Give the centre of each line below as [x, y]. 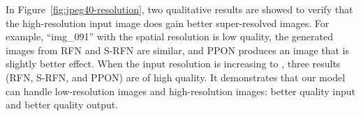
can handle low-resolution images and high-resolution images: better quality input [180, 91]
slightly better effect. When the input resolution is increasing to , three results [173, 64]
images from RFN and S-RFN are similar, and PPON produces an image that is [178, 50]
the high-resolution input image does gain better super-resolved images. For [168, 23]
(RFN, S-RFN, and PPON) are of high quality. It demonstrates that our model [176, 77]
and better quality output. [62, 105]
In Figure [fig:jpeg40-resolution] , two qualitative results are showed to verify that [179, 9]
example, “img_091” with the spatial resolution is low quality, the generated [169, 36]
